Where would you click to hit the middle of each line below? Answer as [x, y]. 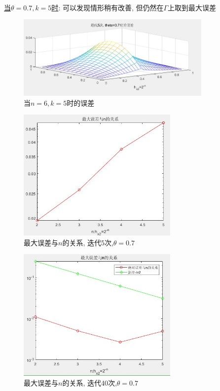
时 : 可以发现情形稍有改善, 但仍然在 [108, 7]
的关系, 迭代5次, [88, 242]
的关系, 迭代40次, [90, 382]
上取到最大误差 [192, 7]
